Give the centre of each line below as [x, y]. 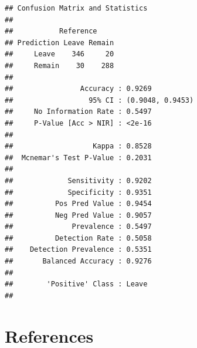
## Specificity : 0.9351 [78, 192]
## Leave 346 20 [60, 54]
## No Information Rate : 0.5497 [78, 112]
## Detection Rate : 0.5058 [78, 238]
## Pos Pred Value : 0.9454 [78, 204]
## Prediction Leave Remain [60, 43]
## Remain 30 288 [60, 65]
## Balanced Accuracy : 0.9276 [78, 261]
